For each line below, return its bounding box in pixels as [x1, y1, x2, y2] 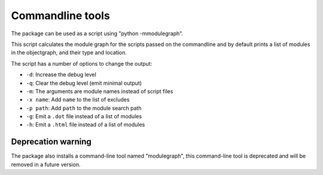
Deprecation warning [11, 137, 92, 147]
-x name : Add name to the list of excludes [26, 96, 130, 103]
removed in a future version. [11, 161, 81, 168]
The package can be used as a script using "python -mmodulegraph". [11, 30, 184, 37]
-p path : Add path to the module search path [26, 105, 142, 112]
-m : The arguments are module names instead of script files [26, 87, 173, 95]
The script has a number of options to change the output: [11, 60, 153, 67]
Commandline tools [11, 9, 110, 22]
